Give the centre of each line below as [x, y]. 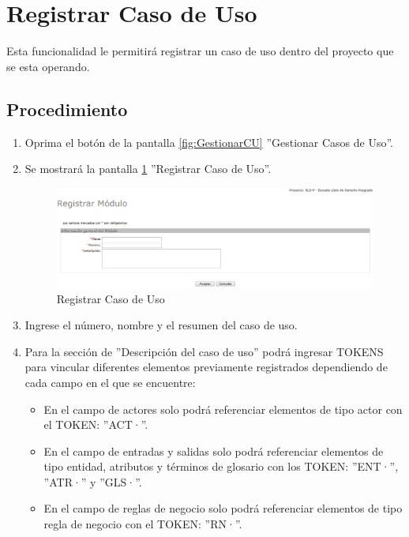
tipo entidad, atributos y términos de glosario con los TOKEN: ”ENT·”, [221, 466]
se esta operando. [48, 66]
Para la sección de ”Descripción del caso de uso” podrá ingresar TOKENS [204, 351]
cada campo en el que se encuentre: [110, 382]
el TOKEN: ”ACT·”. [96, 424]
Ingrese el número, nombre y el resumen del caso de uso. [161, 325]
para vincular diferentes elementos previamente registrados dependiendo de [206, 367]
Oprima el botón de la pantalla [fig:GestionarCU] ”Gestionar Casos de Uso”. [209, 142]
